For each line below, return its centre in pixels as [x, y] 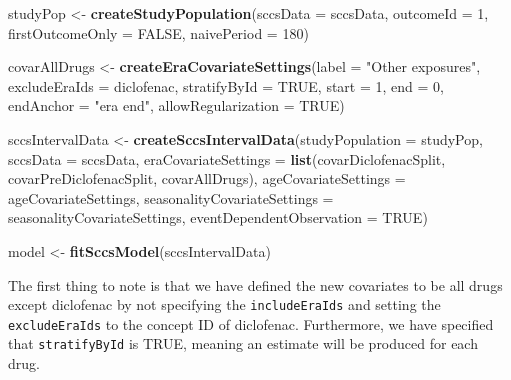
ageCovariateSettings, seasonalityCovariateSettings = [171, 197]
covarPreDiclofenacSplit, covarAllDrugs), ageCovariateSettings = [207, 178]
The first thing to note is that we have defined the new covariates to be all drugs [255, 284]
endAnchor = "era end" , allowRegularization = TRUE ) [176, 105]
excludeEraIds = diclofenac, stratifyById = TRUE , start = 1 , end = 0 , [226, 85]
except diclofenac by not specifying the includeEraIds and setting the [224, 304]
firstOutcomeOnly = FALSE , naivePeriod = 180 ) [158, 32]
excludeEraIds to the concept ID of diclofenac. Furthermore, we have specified [251, 323]
